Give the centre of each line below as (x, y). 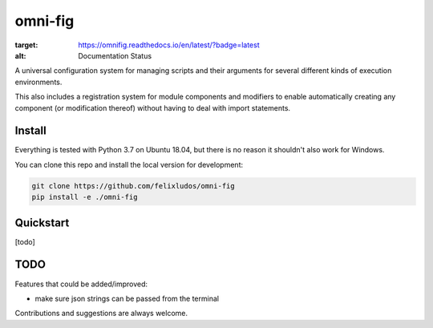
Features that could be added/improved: (81, 284)
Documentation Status (115, 55)
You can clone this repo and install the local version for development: (129, 164)
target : (26, 45)
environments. (38, 82)
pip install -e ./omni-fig (85, 197)
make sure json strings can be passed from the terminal (127, 298)
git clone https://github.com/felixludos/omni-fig (134, 186)
